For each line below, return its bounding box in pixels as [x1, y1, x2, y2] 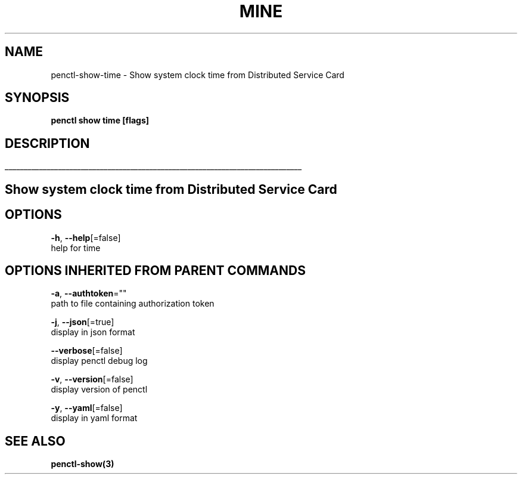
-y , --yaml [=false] [51, 403, 123, 413]
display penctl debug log [51, 356, 148, 366]
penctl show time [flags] [51, 115, 150, 126]
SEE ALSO [5, 433, 66, 449]
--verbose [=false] [51, 345, 123, 356]
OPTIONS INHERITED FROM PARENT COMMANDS [5, 262, 306, 278]
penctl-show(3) [51, 459, 114, 469]
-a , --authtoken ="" [51, 288, 127, 299]
